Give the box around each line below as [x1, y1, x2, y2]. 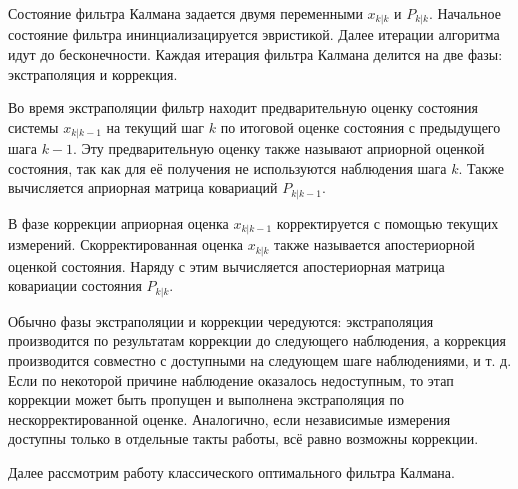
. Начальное [428, 3, 501, 23]
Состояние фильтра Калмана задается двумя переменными [8, 3, 363, 23]
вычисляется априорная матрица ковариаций [8, 177, 278, 198]
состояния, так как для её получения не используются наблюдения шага [8, 157, 447, 178]
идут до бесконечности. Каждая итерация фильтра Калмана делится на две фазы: [8, 44, 503, 65]
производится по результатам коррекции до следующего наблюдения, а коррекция [8, 330, 506, 351]
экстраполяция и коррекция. [8, 63, 178, 84]
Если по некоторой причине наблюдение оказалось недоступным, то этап [8, 369, 454, 390]
